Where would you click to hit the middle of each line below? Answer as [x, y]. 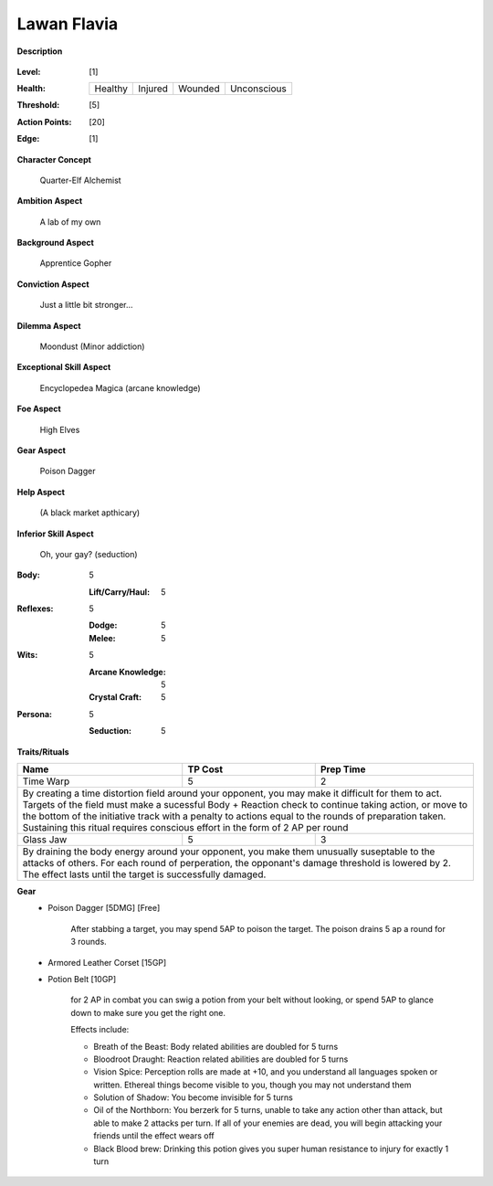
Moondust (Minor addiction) [92, 346]
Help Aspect [41, 492]
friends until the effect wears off [154, 1136]
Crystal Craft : [115, 697]
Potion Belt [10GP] [82, 979]
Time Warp [46, 781]
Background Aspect [56, 243]
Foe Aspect [39, 409]
